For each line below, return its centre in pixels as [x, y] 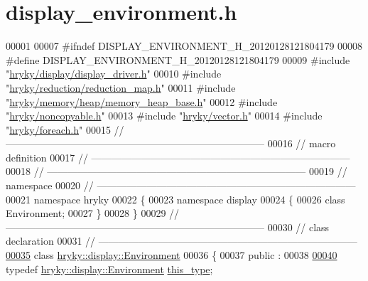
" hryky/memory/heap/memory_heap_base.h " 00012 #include [142, 101]
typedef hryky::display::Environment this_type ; [109, 269]
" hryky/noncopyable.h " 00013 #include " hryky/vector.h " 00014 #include [164, 116]
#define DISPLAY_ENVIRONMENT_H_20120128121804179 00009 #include [178, 59]
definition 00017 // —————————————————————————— [178, 157]
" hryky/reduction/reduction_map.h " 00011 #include [121, 87]
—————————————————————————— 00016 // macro [171, 143]
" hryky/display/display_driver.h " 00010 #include [114, 74]
